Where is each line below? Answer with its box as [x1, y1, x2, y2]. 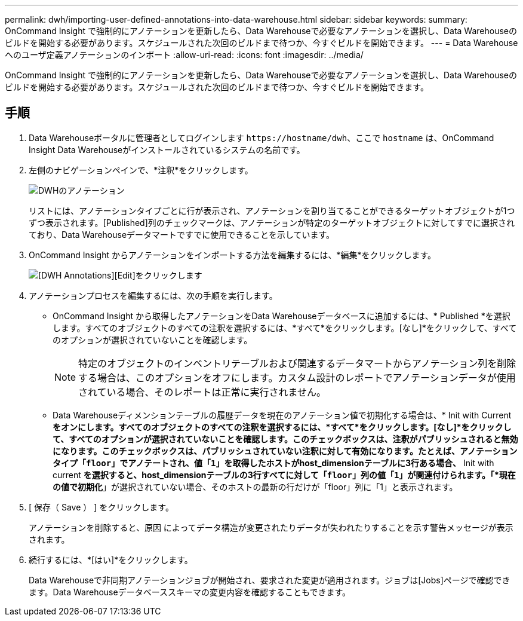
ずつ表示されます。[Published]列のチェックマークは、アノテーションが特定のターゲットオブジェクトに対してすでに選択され [29, 217, 515, 228]
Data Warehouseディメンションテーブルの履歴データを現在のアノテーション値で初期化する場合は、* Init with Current [53, 409, 512, 420]
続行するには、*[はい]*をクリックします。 [29, 554, 193, 565]
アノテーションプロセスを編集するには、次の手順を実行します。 [29, 290, 278, 301]
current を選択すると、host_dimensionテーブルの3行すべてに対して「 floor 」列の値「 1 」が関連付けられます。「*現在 [53, 469, 516, 480]
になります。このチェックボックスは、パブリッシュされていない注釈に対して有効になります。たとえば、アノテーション [53, 445, 518, 456]
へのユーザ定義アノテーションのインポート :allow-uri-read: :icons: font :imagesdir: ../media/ [5, 50, 364, 60]
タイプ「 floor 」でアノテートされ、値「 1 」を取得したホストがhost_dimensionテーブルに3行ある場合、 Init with [53, 457, 494, 468]
